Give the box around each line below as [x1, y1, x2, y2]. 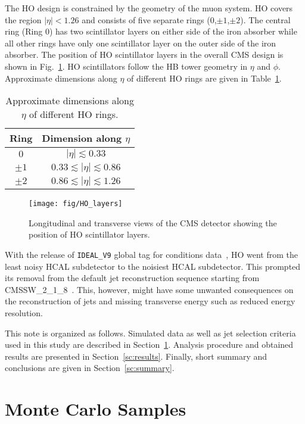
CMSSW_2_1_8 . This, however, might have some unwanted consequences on [5, 283, 294, 295]
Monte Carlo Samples [5, 397, 186, 421]
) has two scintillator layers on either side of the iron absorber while [49, 25, 297, 38]
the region [5, 13, 42, 26]
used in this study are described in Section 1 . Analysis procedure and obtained [5, 338, 294, 351]
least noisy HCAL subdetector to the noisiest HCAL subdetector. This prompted [5, 260, 301, 272]
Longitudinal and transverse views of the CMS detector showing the [29, 216, 277, 229]
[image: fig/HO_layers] [29, 199, 123, 208]
